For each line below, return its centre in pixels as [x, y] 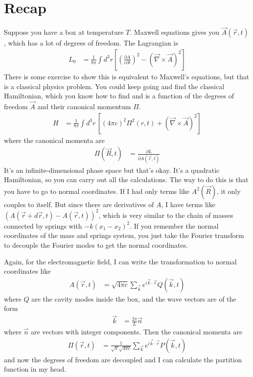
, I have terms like [188, 204]
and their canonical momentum [84, 106]
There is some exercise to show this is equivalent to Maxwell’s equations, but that [127, 76]
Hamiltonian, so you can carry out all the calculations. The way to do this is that [126, 179]
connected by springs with [43, 225]
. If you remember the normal [174, 225]
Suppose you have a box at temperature [64, 32]
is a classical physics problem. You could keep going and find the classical [114, 86]
